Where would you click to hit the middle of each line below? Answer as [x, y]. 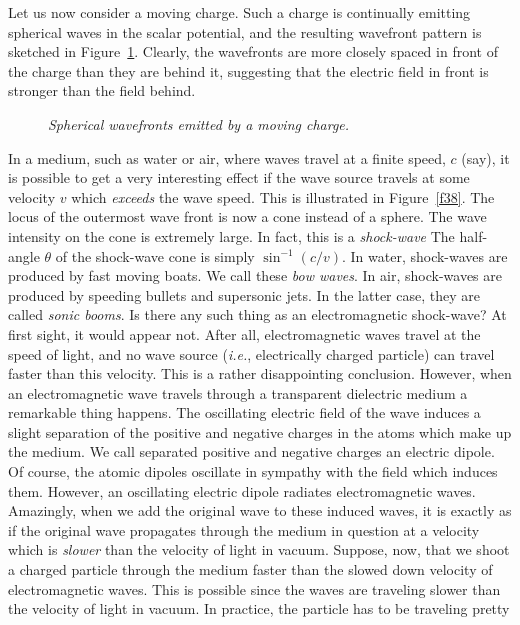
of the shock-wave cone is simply [155, 255]
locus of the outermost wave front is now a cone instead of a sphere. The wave [247, 216]
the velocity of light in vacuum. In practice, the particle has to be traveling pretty [259, 608]
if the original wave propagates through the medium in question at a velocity [244, 529]
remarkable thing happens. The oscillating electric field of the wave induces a [244, 412]
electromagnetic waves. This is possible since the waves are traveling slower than [254, 588]
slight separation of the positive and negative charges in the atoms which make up [260, 431]
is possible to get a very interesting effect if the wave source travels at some [239, 177]
